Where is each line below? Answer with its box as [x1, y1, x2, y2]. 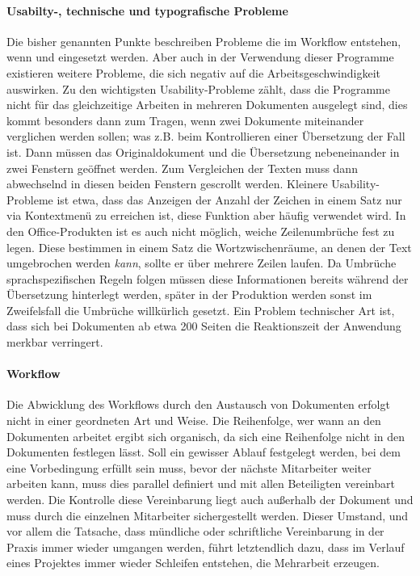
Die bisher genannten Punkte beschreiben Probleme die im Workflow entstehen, [6, 32, 401, 49]
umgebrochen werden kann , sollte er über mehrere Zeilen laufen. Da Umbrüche [6, 254, 397, 271]
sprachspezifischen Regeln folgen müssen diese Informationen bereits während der [6, 270, 409, 287]
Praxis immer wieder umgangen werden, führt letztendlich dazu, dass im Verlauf [6, 538, 405, 555]
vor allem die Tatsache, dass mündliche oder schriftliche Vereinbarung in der [6, 523, 384, 540]
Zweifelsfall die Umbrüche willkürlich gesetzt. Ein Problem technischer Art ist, [6, 301, 395, 318]
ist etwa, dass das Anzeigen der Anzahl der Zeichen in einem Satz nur [57, 191, 402, 208]
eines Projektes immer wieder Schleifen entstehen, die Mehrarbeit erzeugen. [6, 554, 380, 571]
